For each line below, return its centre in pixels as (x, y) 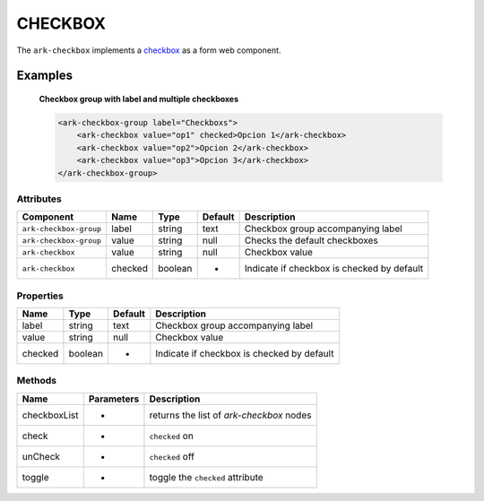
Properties (40, 296)
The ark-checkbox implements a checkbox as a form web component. (149, 50)
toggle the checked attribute (206, 477)
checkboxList (50, 415)
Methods (37, 381)
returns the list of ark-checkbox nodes (230, 415)
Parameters (114, 399)
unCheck (41, 456)
